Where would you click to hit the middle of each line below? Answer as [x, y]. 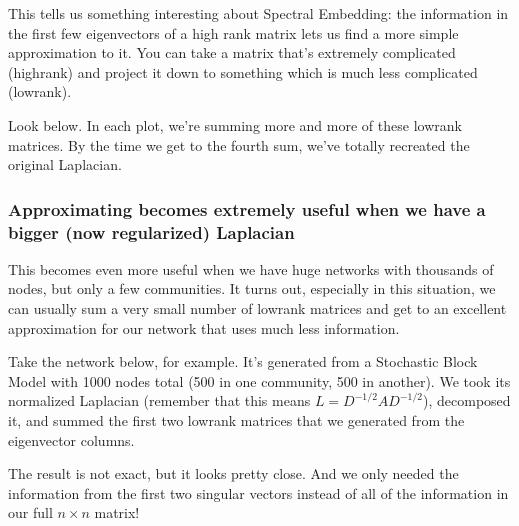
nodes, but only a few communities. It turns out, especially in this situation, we [252, 288]
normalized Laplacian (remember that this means [159, 400]
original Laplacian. [65, 164]
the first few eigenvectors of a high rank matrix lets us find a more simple [233, 32]
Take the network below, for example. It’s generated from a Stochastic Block [243, 361]
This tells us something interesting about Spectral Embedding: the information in [258, 13]
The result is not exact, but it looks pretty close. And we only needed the [233, 473]
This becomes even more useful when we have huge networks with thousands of [251, 268]
